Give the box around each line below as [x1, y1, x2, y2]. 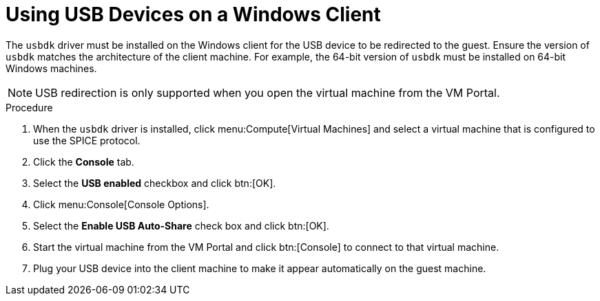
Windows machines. [6, 62, 97, 74]
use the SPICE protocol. [33, 134, 141, 146]
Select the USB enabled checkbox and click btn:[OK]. [33, 177, 276, 189]
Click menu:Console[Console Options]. [33, 198, 209, 210]
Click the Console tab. [33, 155, 134, 168]
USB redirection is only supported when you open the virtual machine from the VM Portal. [35, 85, 500, 100]
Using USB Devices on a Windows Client [6, 3, 381, 26]
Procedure [6, 101, 53, 113]
